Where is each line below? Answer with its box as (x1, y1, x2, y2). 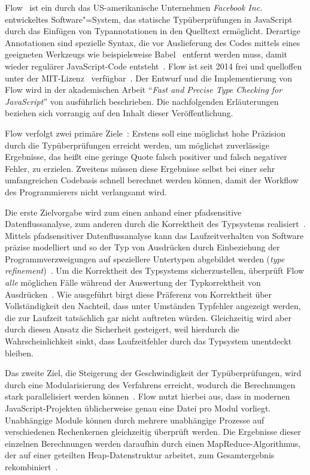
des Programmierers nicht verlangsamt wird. (5, 185, 167, 198)
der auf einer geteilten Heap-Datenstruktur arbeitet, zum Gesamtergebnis (5, 449, 275, 461)
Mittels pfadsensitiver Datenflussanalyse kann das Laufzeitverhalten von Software (5, 229, 304, 241)
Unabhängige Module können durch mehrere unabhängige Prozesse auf (5, 413, 265, 426)
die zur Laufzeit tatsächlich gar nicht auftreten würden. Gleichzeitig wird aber (5, 311, 291, 323)
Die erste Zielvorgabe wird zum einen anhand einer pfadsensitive (5, 205, 242, 218)
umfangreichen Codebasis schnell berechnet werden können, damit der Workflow (5, 174, 299, 186)
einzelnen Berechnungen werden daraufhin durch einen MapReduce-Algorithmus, (5, 437, 301, 449)
